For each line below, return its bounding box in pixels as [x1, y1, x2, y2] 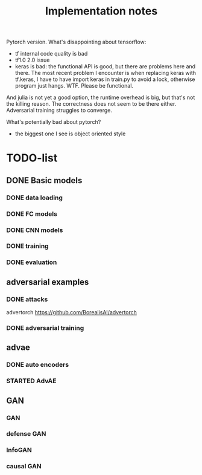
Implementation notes [45, 4, 158, 18]
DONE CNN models [6, 225, 63, 234]
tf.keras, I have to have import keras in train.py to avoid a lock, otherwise [14, 76, 195, 83]
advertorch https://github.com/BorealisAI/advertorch [6, 309, 137, 316]
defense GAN [6, 430, 46, 438]
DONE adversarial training [6, 323, 84, 332]
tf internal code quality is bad [14, 50, 88, 57]
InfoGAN [6, 446, 32, 454]
